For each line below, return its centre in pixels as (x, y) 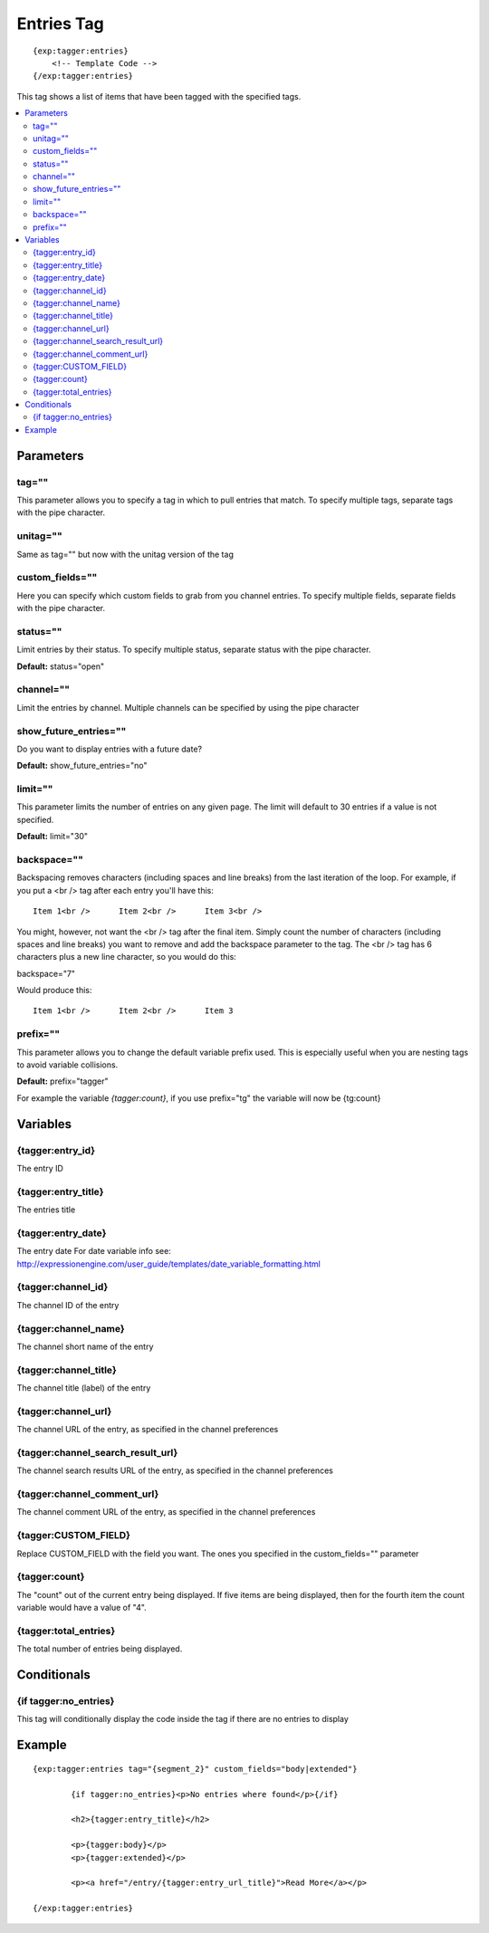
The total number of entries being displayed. (100, 1649)
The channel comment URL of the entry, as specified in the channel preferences (166, 1512)
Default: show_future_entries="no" (82, 766)
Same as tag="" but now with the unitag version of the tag (125, 554)
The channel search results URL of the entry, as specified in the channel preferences (175, 1470)
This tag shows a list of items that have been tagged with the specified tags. (159, 96)
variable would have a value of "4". (81, 1608)
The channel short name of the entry (85, 1346)
